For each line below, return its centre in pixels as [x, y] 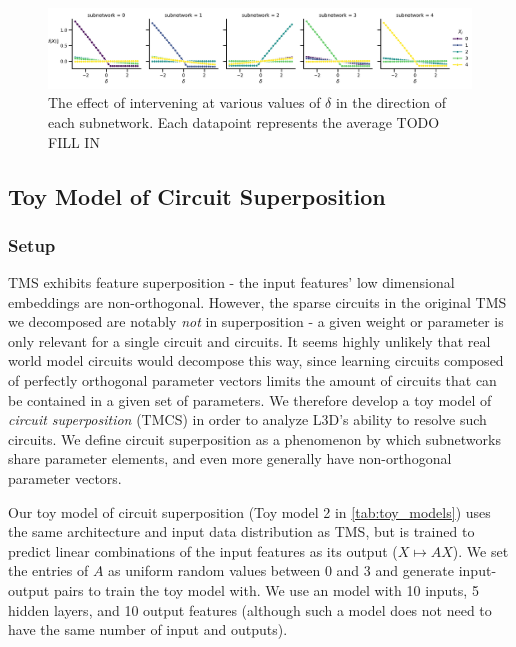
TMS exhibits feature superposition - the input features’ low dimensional [231, 282]
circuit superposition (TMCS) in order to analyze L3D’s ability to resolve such [247, 419]
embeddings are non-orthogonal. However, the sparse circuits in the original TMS [257, 301]
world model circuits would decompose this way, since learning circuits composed [256, 360]
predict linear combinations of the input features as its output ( [203, 550]
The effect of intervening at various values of [184, 102]
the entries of [48, 570]
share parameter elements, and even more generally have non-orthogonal [230, 458]
